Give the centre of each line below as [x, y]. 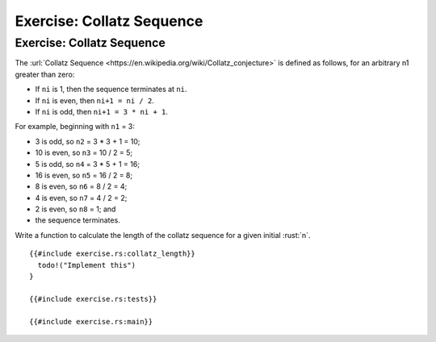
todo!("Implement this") [87, 265]
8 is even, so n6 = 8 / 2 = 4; [81, 186]
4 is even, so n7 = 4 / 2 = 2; [81, 198]
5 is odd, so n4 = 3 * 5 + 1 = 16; [88, 164]
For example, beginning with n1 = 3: [75, 127]
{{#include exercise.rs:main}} [91, 321]
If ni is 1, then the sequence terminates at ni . [111, 90]
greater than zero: [45, 74]
